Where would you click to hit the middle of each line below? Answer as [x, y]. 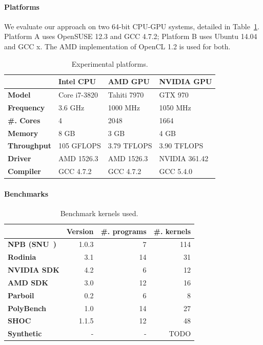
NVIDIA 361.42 [184, 158]
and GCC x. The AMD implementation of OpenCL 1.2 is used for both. [117, 46]
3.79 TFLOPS [130, 146]
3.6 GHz [71, 107]
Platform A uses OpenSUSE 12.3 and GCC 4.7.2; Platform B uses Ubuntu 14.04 [131, 36]
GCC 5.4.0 [176, 171]
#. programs [124, 231]
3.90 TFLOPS [181, 146]
